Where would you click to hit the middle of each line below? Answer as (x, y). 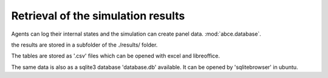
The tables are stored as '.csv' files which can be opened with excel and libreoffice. (116, 56)
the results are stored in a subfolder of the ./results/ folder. (84, 45)
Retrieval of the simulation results (98, 16)
